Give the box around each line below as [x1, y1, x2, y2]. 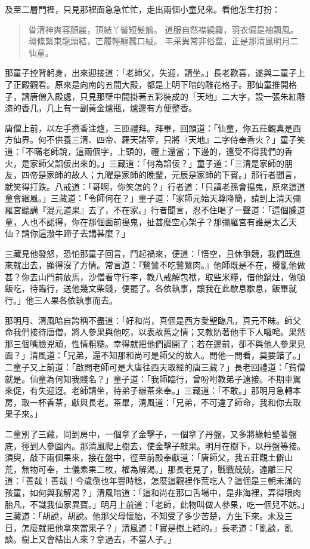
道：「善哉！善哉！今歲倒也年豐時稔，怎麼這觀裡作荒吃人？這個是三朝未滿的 [5, 474, 301, 487]
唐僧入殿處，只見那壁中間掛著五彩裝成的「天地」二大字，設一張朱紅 [29, 90, 297, 102]
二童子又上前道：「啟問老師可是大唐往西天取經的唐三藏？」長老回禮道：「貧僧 [5, 361, 305, 373]
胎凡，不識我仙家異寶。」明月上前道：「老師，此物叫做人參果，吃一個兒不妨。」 [5, 498, 305, 510]
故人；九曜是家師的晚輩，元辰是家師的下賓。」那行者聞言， [71, 168, 301, 181]
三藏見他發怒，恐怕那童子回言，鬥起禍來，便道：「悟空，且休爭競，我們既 [5, 247, 293, 259]
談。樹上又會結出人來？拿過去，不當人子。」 [5, 533, 176, 545]
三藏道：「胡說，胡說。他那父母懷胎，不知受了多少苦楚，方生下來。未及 [5, 510, 284, 522]
